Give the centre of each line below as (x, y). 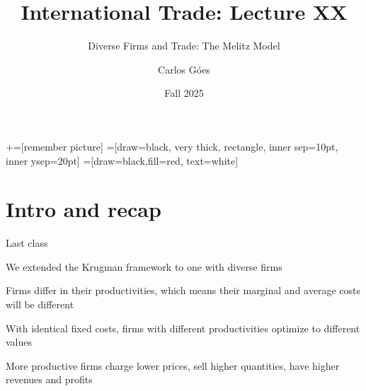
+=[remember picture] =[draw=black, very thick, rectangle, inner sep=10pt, (172, 146)
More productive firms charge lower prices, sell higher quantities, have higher (173, 365)
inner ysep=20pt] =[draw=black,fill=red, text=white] (122, 160)
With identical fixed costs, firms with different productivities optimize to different (183, 328)
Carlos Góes (184, 69)
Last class (27, 243)
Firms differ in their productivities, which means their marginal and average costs (183, 290)
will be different (40, 304)
